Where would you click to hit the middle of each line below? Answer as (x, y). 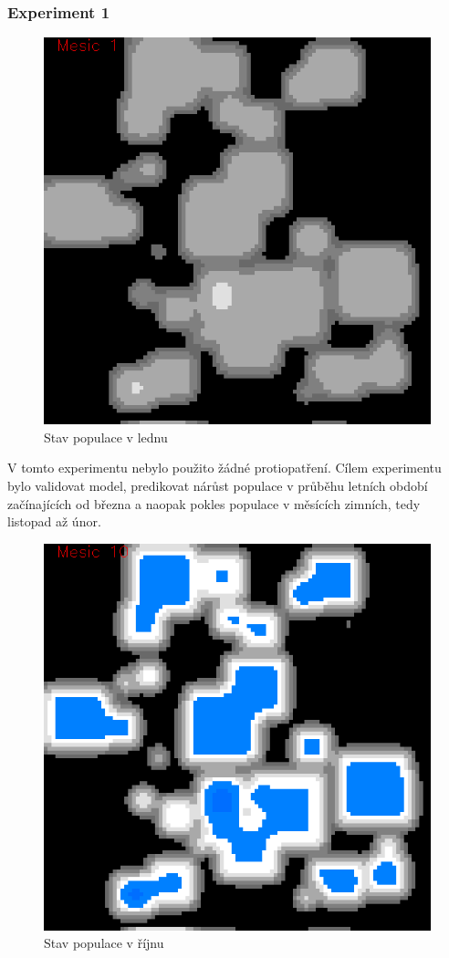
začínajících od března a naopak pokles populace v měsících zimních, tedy (214, 503)
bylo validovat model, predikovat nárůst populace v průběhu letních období (218, 485)
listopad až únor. (54, 521)
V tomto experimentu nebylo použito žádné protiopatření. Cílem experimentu (224, 468)
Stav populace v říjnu (104, 943)
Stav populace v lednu (106, 437)
